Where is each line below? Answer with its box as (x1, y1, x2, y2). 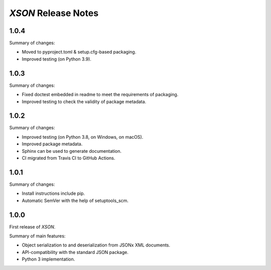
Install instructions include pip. (22, 190, 85, 196)
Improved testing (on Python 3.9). (22, 56, 91, 62)
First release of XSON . (9, 223, 56, 230)
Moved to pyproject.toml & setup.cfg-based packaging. (22, 49, 137, 55)
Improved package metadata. (22, 141, 83, 147)
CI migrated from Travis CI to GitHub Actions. (22, 155, 115, 161)
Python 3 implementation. (22, 256, 75, 262)
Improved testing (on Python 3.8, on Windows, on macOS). (22, 134, 144, 140)
